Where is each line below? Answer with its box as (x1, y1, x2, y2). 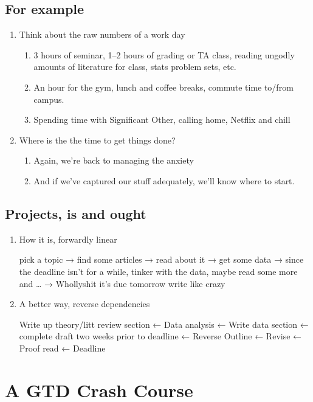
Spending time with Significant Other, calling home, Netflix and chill (33, 113, 291, 126)
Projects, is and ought (5, 204, 146, 223)
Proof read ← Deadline (19, 341, 106, 354)
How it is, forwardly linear (19, 232, 117, 245)
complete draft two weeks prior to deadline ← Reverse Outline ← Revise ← (19, 330, 302, 342)
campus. (33, 92, 64, 105)
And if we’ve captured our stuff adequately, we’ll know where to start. (33, 174, 295, 187)
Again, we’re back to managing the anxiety (33, 154, 194, 167)
